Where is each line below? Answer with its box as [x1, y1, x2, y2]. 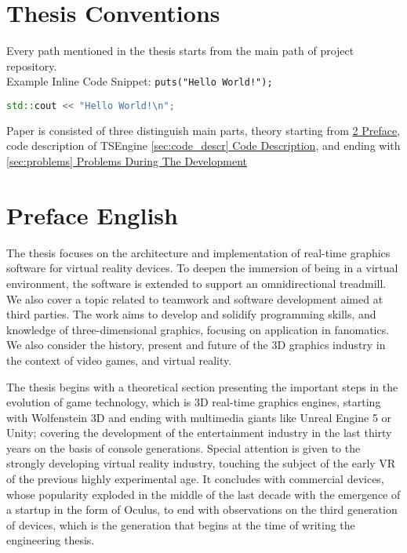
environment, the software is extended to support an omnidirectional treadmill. [6, 275, 387, 291]
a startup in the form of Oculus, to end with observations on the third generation [6, 501, 398, 518]
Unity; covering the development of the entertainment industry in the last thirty [6, 424, 392, 441]
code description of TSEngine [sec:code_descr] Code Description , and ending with [6, 137, 401, 154]
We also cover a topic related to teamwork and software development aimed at [6, 290, 383, 307]
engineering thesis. [6, 532, 95, 548]
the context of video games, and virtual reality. [6, 351, 232, 368]
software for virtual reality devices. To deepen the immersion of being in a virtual [6, 260, 398, 276]
